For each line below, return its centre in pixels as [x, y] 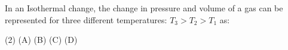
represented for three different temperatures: [86, 19]
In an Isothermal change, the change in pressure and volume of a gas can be [144, 8]
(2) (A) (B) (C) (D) [41, 40]
